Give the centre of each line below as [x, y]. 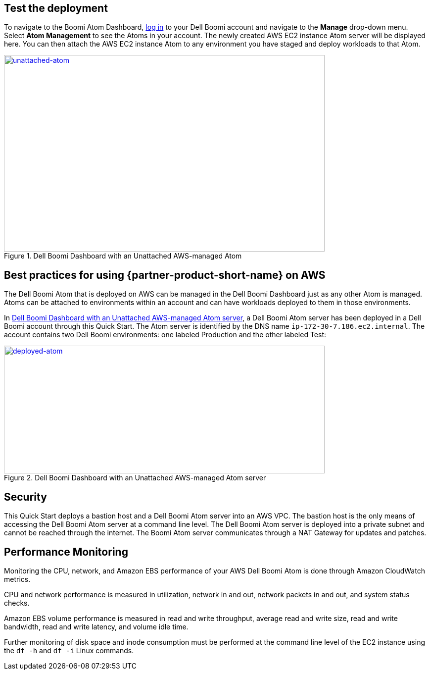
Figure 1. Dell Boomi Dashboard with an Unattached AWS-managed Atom [123, 256]
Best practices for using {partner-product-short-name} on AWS [165, 275]
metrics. [17, 579]
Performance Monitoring [66, 552]
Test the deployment [56, 8]
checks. [17, 603]
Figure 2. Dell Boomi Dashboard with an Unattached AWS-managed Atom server [135, 478]
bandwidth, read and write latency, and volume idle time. [96, 626]
